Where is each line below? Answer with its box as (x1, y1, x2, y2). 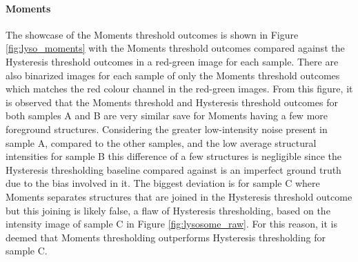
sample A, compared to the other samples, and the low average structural (6, 135, 317, 150)
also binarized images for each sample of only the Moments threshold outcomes (6, 68, 340, 82)
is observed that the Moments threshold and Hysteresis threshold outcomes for (6, 94, 338, 109)
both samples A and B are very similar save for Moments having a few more (6, 108, 328, 123)
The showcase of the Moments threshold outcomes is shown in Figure (6, 27, 299, 41)
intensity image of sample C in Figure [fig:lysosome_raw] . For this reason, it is (6, 216, 337, 231)
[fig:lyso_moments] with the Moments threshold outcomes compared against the (6, 41, 345, 55)
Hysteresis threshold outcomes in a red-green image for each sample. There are (6, 54, 339, 68)
